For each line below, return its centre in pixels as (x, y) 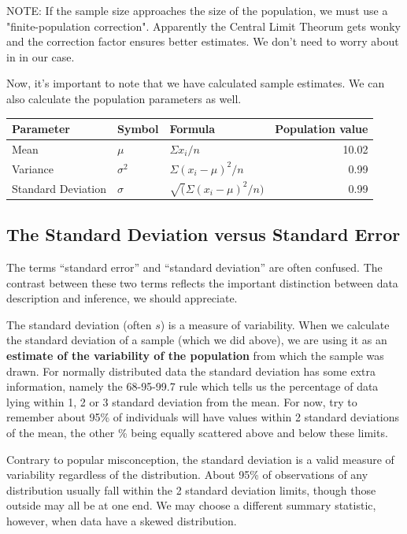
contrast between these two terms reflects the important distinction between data (202, 282)
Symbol (138, 129)
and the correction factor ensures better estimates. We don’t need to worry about (203, 41)
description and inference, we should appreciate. (122, 298)
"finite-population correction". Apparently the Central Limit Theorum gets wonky (203, 26)
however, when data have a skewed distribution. (122, 520)
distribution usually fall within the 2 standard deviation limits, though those (191, 489)
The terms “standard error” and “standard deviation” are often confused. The (194, 267)
